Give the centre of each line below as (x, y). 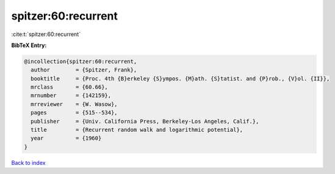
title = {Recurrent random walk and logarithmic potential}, (137, 130)
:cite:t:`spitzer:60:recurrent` (46, 34)
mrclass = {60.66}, (69, 87)
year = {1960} (66, 138)
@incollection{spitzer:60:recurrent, (81, 61)
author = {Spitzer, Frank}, (84, 70)
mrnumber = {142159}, (71, 96)
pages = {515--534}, (74, 113)
